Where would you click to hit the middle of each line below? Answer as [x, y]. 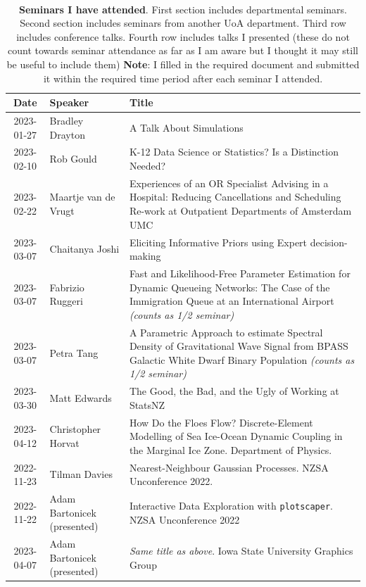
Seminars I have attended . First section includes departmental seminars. [183, 9]
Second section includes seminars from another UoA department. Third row [183, 23]
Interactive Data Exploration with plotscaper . [231, 505]
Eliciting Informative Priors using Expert [218, 242]
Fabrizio [67, 287]
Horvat [64, 443]
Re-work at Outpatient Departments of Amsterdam [240, 211]
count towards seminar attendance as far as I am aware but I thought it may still [183, 50]
